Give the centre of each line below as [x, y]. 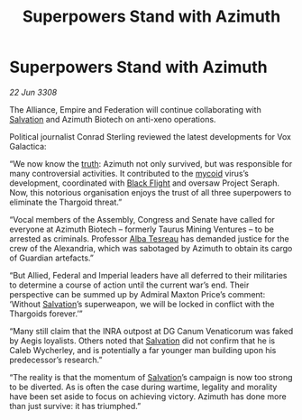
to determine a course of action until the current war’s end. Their [129, 285]
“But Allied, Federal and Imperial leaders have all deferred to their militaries [148, 275]
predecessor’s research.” [56, 360]
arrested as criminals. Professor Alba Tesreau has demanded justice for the [150, 238]
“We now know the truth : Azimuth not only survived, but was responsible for [151, 163]
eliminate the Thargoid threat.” [66, 202]
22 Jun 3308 [33, 92]
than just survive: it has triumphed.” [75, 406]
